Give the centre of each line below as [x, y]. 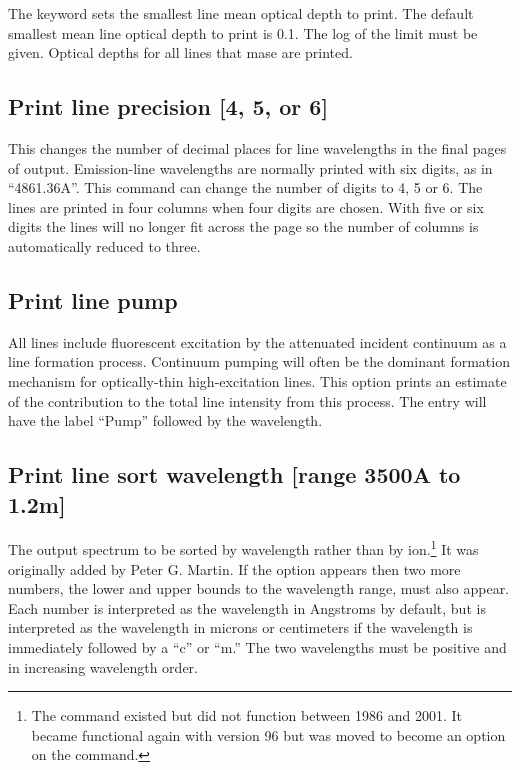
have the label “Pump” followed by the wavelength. [165, 420]
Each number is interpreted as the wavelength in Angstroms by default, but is [247, 607]
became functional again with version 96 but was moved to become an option [268, 734]
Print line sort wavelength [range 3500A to [234, 474]
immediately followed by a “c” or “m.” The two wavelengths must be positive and [257, 646]
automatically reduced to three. [104, 245]
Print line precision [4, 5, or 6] [168, 106]
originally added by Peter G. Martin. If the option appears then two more [234, 568]
